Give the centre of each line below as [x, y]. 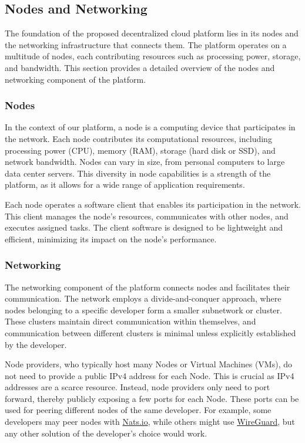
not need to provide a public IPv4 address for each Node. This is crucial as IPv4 [150, 375]
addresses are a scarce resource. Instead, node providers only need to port [138, 387]
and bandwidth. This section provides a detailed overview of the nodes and [140, 67]
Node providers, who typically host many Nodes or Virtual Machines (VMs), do [149, 364]
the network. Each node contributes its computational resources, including [138, 138]
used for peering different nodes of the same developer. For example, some [138, 410]
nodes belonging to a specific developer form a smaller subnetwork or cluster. [143, 310]
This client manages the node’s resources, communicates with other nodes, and [147, 216]
